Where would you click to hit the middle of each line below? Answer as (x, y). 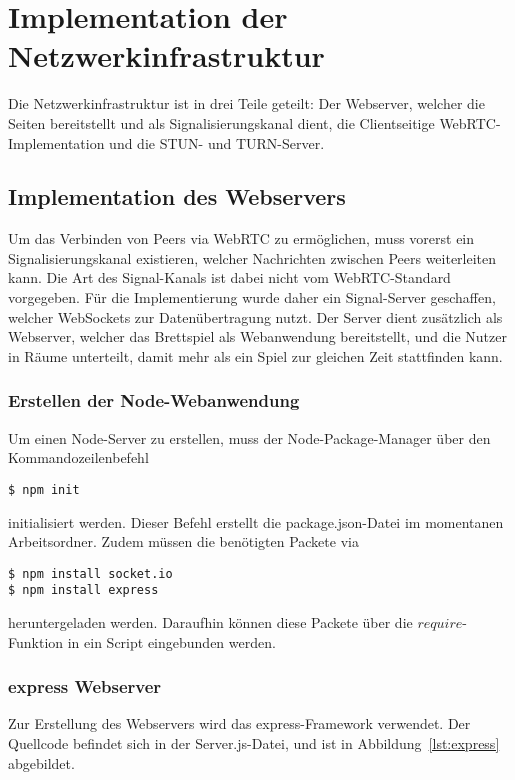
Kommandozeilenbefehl (78, 457)
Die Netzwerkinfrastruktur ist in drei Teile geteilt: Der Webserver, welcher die (246, 103)
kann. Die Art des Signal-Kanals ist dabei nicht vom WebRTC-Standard (229, 277)
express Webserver (85, 686)
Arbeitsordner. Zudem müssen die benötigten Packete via (183, 541)
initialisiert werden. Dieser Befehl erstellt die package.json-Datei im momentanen (256, 521)
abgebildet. (41, 762)
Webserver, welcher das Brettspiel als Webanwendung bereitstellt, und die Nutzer (257, 336)
